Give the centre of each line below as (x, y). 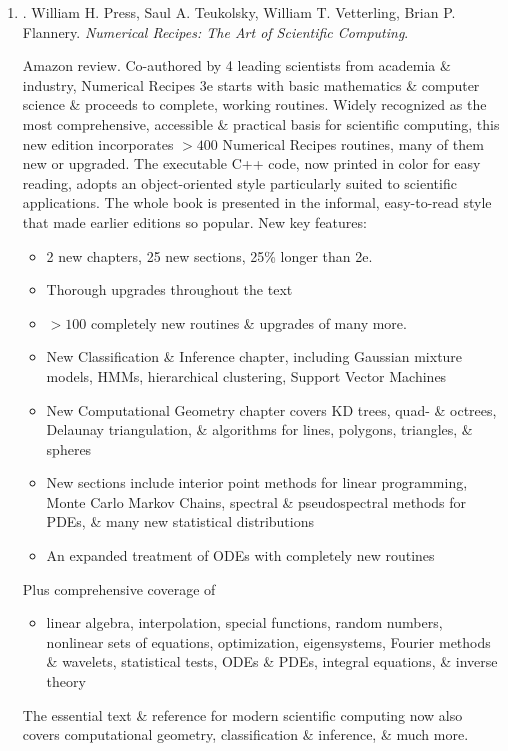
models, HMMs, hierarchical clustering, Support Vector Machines (246, 375)
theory (66, 681)
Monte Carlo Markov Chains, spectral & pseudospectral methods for (256, 501)
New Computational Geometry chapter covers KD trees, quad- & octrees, (271, 409)
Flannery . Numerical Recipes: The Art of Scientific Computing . (215, 31)
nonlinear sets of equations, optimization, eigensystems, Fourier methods (268, 641)
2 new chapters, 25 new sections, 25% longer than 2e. (209, 255)
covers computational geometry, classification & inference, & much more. (245, 734)
